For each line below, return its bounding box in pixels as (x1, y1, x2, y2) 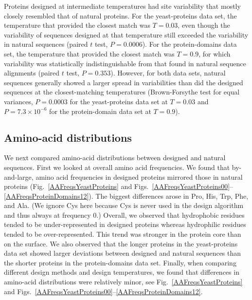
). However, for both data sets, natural (110, 68, 226, 78)
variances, (4, 96, 33, 106)
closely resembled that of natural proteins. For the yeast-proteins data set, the (4, 10, 237, 20)
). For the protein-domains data (142, 39, 237, 49)
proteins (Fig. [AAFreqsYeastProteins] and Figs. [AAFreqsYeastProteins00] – (4, 181, 234, 191)
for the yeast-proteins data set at (70, 96, 168, 106)
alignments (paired (4, 68, 60, 78)
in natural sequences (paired (4, 39, 88, 49)
